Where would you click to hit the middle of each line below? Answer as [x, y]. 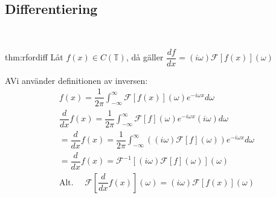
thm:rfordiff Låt [34, 57]
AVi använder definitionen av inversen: [76, 80]
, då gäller [145, 57]
